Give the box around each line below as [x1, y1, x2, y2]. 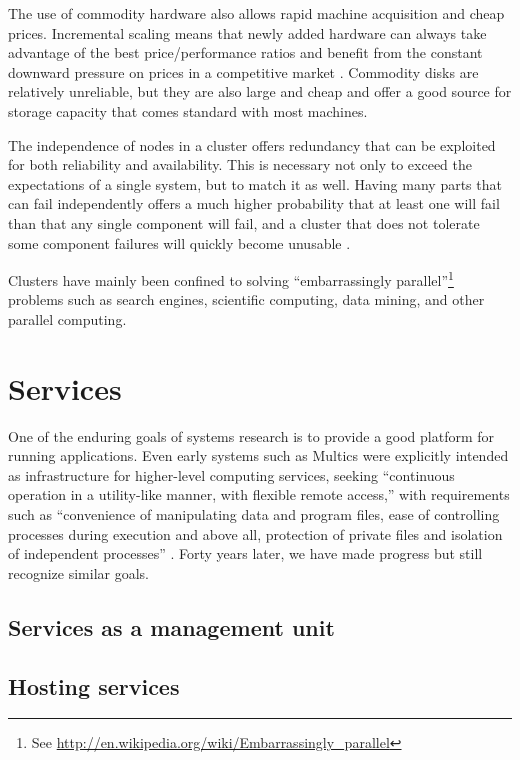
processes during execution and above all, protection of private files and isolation [8, 523, 503, 544]
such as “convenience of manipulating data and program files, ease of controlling [8, 504, 500, 525]
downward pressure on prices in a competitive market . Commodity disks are [8, 61, 479, 82]
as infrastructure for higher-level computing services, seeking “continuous [8, 464, 455, 485]
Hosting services [8, 670, 180, 701]
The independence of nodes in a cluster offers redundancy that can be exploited [8, 134, 496, 155]
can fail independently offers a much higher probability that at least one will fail [8, 193, 500, 214]
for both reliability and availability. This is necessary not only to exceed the [8, 154, 473, 175]
